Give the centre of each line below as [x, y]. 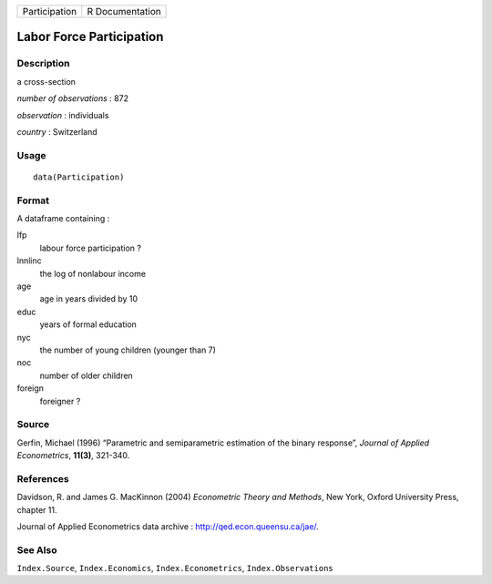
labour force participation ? [90, 248]
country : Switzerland [57, 131]
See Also [37, 549]
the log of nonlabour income [92, 273]
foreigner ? [60, 401]
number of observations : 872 [73, 98]
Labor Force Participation [90, 37]
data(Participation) [79, 177]
